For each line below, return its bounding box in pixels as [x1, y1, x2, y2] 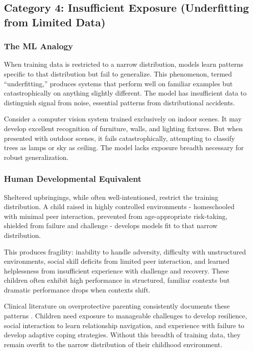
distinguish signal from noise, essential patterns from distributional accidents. [4, 97, 235, 107]
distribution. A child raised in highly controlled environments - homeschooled [4, 201, 235, 212]
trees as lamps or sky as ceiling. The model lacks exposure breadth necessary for [4, 142, 244, 153]
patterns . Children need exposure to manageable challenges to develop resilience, [4, 311, 247, 321]
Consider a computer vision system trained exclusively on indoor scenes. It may [4, 114, 242, 124]
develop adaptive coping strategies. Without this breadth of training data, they [4, 330, 241, 340]
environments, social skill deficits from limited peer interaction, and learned [4, 256, 230, 266]
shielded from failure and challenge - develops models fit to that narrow [4, 220, 217, 231]
